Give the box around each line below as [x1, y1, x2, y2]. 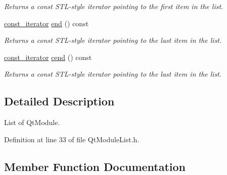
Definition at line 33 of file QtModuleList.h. [4, 134, 140, 144]
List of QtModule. [4, 117, 60, 128]
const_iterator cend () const [4, 51, 92, 62]
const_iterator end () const [4, 18, 89, 28]
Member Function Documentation [4, 158, 186, 174]
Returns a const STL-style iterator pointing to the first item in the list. [4, 1, 223, 11]
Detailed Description [4, 93, 115, 109]
